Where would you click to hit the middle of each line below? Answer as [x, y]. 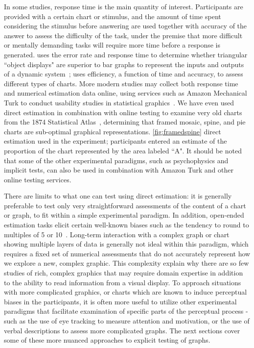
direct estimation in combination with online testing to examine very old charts [123, 112]
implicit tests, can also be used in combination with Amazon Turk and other [119, 170]
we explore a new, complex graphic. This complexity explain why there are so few [127, 263]
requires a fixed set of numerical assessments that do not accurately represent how [127, 253]
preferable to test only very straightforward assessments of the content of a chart [125, 205]
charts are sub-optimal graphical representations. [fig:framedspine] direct [113, 131]
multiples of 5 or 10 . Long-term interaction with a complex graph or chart [117, 234]
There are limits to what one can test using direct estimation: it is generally [118, 196]
